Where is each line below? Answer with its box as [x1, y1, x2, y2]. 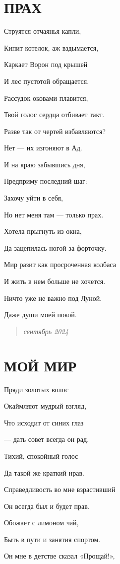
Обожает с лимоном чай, [4, 517, 79, 528]
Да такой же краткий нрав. [4, 467, 84, 478]
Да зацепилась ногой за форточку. [4, 242, 107, 253]
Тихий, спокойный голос [4, 450, 78, 461]
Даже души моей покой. [4, 309, 77, 320]
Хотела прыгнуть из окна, [4, 226, 82, 236]
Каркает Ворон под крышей [4, 59, 88, 70]
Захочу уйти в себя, [4, 193, 63, 203]
